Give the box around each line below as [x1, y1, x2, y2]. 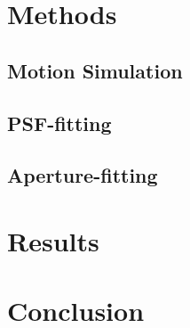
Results [7, 222, 99, 258]
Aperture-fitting [7, 161, 158, 189]
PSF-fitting [7, 109, 112, 136]
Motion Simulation [7, 56, 183, 84]
